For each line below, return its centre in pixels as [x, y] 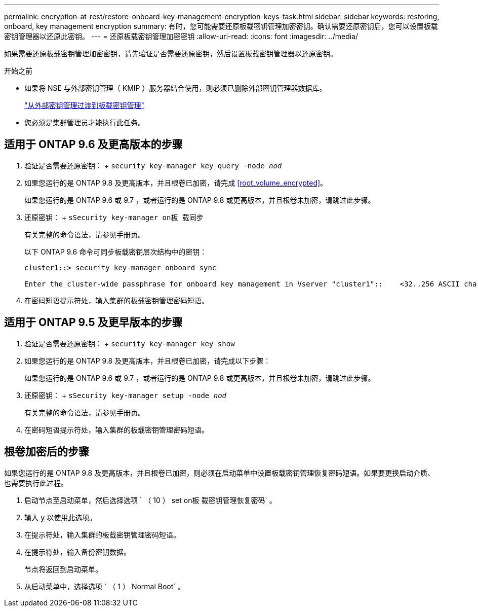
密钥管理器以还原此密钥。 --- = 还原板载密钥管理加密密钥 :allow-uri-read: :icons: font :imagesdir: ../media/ [181, 36]
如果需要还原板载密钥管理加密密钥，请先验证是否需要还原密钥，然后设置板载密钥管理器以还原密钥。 [171, 53]
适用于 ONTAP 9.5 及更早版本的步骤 [93, 322]
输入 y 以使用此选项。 [61, 517]
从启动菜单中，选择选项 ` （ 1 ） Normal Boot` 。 [105, 586]
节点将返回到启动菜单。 [63, 569]
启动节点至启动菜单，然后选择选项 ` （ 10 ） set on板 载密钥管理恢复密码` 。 [150, 500]
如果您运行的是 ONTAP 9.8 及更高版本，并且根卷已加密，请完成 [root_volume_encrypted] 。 [176, 183]
